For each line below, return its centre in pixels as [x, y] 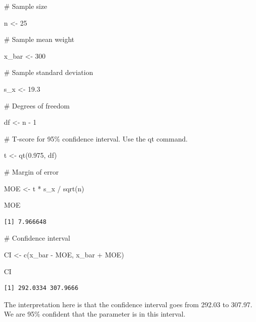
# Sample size [26, 6]
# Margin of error [31, 171]
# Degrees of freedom [37, 105]
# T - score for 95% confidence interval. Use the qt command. [96, 138]
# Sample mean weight [39, 39]
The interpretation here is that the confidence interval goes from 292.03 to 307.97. [128, 304]
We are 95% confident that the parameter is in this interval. [95, 314]
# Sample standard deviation [49, 72]
